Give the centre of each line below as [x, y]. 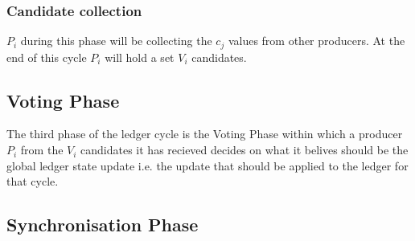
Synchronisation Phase [103, 225]
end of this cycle [47, 57]
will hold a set [140, 57]
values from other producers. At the [316, 41]
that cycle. [33, 181]
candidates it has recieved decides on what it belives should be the [244, 150]
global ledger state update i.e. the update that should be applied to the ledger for [207, 165]
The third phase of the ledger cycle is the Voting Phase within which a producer [205, 134]
